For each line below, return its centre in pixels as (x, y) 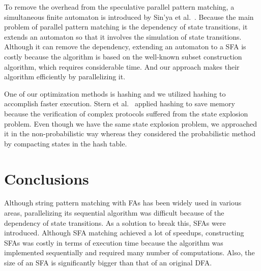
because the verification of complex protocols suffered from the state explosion (126, 113)
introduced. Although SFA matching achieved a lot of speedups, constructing (124, 233)
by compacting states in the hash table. (66, 143)
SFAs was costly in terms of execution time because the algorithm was (114, 242)
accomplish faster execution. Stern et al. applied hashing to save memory (120, 103)
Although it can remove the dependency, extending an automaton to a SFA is (125, 47)
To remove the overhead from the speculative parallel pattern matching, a (119, 7)
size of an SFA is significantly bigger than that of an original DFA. (108, 262)
